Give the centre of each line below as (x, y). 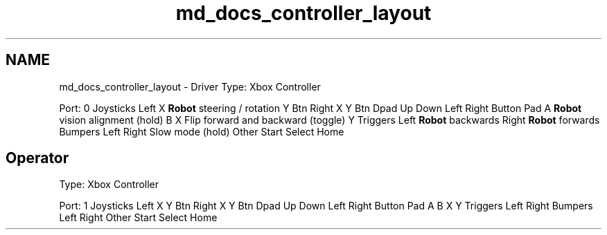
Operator (37, 158)
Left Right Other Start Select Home (138, 218)
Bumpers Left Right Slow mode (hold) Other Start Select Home (202, 131)
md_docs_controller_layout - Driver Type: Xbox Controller (190, 86)
